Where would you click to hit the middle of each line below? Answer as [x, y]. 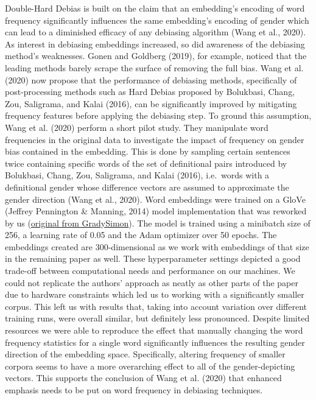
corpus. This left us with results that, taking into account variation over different [156, 306]
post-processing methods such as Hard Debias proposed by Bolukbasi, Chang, [150, 92]
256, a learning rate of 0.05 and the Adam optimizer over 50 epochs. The [141, 235]
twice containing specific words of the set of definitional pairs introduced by [146, 163]
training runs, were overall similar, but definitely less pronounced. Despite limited [157, 318]
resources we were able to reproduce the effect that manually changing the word [154, 330]
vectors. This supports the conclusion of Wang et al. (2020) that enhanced [143, 378]
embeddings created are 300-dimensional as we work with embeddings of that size [157, 246]
